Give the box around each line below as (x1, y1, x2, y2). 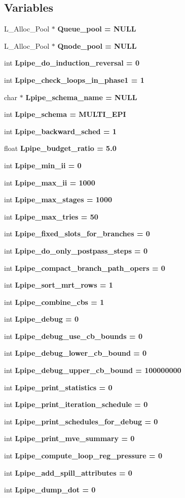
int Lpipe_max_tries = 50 (4, 211, 98, 222)
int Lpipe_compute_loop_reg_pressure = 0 (4, 450, 163, 461)
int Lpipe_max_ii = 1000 (4, 177, 95, 188)
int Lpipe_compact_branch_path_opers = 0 (4, 262, 165, 273)
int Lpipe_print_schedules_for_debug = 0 (4, 416, 158, 426)
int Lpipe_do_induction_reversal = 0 (4, 57, 139, 68)
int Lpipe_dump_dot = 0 (4, 484, 96, 495)
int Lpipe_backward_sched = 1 (4, 126, 117, 136)
